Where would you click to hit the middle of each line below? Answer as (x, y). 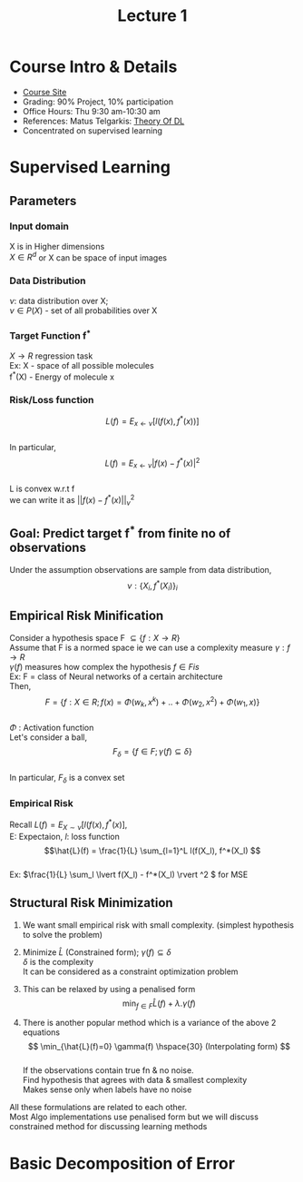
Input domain (39, 226)
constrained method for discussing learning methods (108, 1127)
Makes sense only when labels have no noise (107, 1089)
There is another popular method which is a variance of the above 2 (149, 1023)
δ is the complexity (58, 961)
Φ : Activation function (52, 728)
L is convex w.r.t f (42, 489)
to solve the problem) (62, 934)
